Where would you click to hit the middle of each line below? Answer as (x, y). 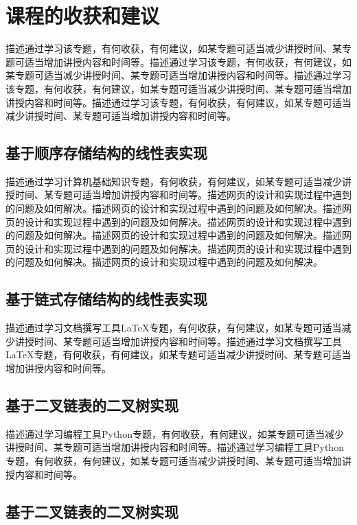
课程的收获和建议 (83, 15)
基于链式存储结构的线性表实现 (106, 299)
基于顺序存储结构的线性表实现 (106, 153)
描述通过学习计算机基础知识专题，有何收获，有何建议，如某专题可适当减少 (174, 181)
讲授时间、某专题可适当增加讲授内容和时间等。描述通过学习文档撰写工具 (178, 341)
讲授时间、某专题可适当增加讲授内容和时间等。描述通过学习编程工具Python (175, 447)
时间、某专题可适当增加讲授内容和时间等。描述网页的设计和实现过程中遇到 (183, 195)
